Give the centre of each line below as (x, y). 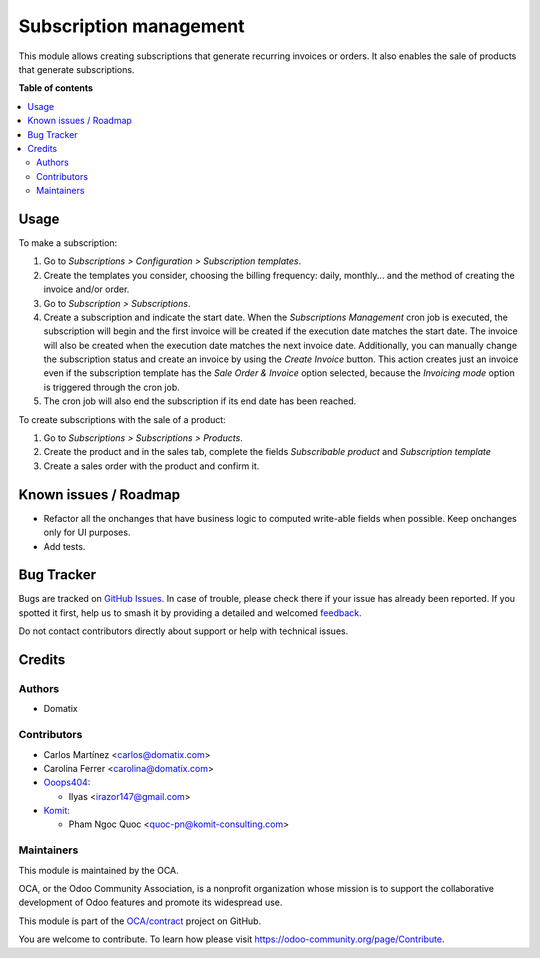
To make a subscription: (68, 242)
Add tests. (64, 546)
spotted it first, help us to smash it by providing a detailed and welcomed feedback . (190, 612)
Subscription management (131, 26)
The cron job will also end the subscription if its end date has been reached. (200, 401)
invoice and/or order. (86, 289)
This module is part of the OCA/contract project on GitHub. (140, 921)
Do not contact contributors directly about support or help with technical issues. (183, 631)
